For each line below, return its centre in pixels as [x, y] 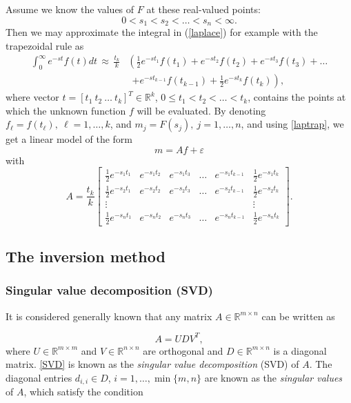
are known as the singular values [273, 377]
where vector [32, 97]
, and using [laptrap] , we [292, 124]
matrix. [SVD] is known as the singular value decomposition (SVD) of [152, 364]
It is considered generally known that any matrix [109, 316]
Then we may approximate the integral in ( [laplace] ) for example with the [162, 32]
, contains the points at [297, 97]
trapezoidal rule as [45, 45]
